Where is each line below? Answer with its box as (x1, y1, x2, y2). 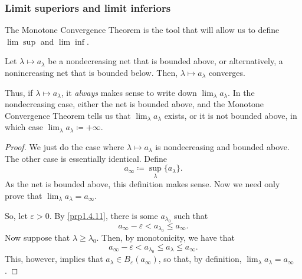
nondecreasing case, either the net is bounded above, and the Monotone (5, 98, 264, 110)
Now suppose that (5, 231, 70, 244)
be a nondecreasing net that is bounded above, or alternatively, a (48, 55, 283, 67)
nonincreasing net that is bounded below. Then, (5, 67, 178, 78)
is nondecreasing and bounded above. (155, 140, 290, 152)
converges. (208, 67, 245, 78)
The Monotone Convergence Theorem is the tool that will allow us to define (5, 24, 280, 36)
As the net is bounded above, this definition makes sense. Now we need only (5, 178, 280, 190)
